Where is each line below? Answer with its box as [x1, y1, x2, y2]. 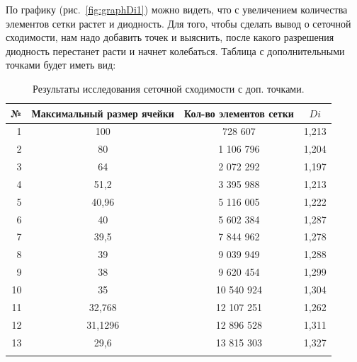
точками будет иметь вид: [6, 57, 116, 72]
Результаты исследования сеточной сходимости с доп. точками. [33, 81, 305, 95]
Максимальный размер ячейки [31, 105, 174, 120]
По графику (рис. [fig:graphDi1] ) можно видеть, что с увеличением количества [6, 2, 348, 16]
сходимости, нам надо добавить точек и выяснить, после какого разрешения [6, 30, 334, 45]
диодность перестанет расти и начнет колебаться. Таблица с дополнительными [6, 43, 345, 58]
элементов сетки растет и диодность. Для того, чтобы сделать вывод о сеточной [6, 16, 351, 30]
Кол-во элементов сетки [183, 105, 294, 120]
